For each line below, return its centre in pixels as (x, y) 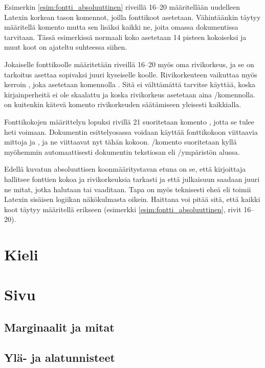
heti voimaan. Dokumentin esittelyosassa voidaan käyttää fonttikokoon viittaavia (131, 131)
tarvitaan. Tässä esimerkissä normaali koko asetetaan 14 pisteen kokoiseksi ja (125, 37)
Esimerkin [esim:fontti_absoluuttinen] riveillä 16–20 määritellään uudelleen (122, 7)
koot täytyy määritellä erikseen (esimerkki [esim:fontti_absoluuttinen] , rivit (123, 209)
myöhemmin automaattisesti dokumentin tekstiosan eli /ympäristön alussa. (122, 151)
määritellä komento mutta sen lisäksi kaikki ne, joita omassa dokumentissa (121, 27)
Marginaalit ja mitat (59, 327)
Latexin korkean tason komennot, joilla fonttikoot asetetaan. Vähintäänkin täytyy (132, 17)
